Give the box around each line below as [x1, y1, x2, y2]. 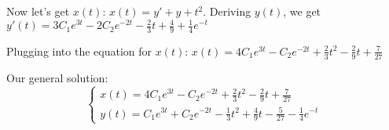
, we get [283, 3, 321, 19]
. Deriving [203, 3, 251, 19]
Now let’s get [6, 3, 70, 19]
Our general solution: [6, 69, 108, 85]
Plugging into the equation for [6, 42, 152, 59]
